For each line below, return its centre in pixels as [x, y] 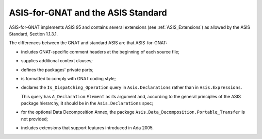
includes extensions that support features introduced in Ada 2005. [87, 128]
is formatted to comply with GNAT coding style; [68, 78]
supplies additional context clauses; [57, 61]
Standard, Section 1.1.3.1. [33, 34]
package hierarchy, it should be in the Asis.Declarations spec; [87, 103]
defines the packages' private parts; [57, 69]
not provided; [34, 119]
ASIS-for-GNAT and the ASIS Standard [88, 13]
